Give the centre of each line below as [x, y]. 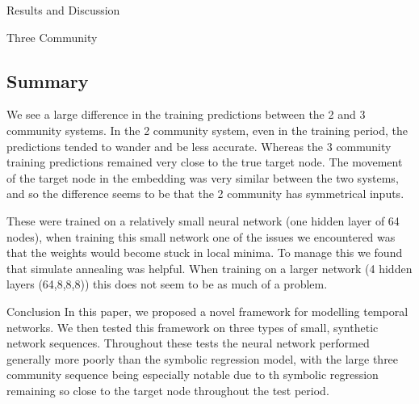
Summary [48, 80]
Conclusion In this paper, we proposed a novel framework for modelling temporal [207, 311]
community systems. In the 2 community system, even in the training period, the [207, 130]
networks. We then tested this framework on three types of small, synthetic [193, 327]
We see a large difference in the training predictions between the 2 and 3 [186, 114]
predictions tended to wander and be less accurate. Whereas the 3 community [199, 146]
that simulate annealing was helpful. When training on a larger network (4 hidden [209, 268]
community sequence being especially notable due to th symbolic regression [193, 375]
